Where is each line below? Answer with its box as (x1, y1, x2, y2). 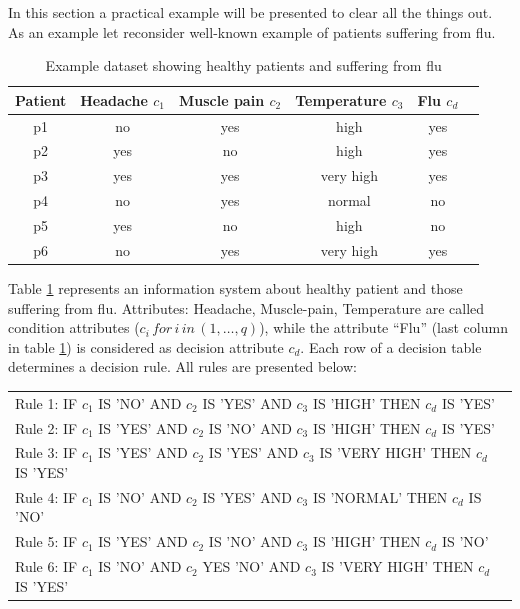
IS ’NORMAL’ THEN (312, 486, 448, 507)
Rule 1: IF (15, 392, 78, 413)
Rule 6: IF (15, 556, 78, 577)
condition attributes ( (8, 317, 140, 338)
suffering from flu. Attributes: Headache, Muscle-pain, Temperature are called (8, 297, 485, 318)
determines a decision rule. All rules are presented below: (8, 356, 357, 377)
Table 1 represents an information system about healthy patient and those (8, 277, 463, 298)
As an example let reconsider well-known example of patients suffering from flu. (8, 21, 496, 42)
